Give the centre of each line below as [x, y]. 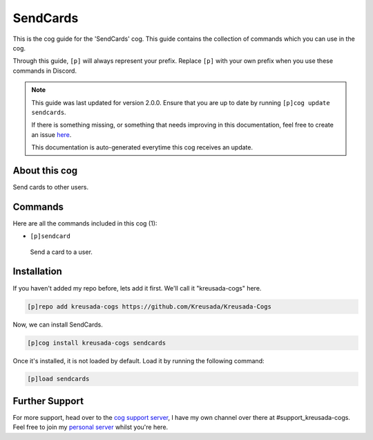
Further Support [48, 401]
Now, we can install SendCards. [58, 324]
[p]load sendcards [58, 379]
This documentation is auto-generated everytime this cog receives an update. [142, 147]
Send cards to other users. [51, 187]
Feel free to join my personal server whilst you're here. [90, 427]
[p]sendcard [50, 236]
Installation [37, 272]
